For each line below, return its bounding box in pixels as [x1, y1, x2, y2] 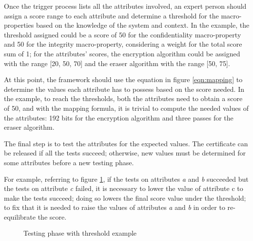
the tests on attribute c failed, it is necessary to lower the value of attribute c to [4, 183, 243, 193]
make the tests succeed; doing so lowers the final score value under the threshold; [4, 192, 246, 203]
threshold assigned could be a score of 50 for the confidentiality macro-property [4, 29, 241, 39]
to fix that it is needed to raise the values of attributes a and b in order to [4, 202, 225, 212]
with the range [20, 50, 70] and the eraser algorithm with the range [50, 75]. [4, 58, 230, 68]
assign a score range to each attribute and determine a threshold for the [4, 10, 219, 20]
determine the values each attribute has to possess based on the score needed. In [4, 84, 244, 94]
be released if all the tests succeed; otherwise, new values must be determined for [4, 148, 246, 158]
